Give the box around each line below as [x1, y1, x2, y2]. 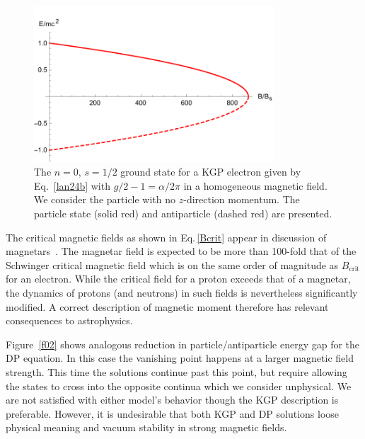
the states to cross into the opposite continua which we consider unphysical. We [6, 378, 352, 393]
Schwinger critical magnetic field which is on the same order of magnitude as [6, 257, 339, 272]
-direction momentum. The [183, 192, 300, 207]
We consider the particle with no [34, 192, 176, 207]
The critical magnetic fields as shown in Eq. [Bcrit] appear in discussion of [6, 229, 327, 244]
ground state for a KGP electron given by [120, 164, 301, 179]
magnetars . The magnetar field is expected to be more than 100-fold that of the [6, 244, 357, 258]
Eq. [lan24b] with [34, 178, 110, 193]
